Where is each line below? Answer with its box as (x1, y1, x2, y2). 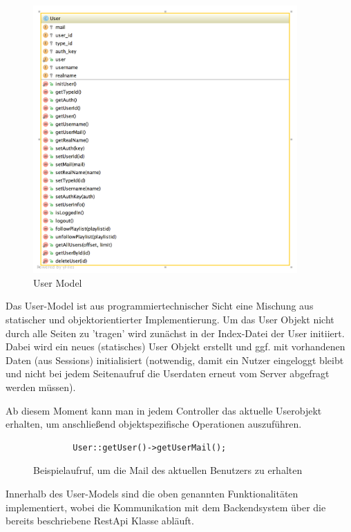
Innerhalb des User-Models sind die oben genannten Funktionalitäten (6, 486, 298, 500)
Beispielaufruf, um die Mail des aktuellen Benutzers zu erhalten (33, 463, 303, 477)
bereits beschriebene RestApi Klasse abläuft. (6, 513, 194, 528)
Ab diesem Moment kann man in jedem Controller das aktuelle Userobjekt (6, 403, 322, 417)
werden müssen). (6, 380, 76, 395)
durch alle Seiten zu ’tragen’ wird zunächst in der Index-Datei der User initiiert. (6, 325, 345, 340)
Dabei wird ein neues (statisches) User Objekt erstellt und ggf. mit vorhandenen (6, 339, 345, 354)
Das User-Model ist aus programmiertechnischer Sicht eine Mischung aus (6, 298, 314, 313)
